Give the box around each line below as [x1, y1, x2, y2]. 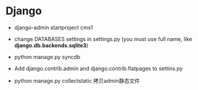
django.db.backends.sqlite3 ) [14, 42, 89, 49]
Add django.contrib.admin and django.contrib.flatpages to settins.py [14, 64, 183, 72]
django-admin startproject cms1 [14, 24, 93, 31]
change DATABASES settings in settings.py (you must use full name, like [14, 35, 193, 42]
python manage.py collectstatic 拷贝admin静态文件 [14, 77, 140, 84]
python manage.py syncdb [14, 53, 81, 60]
